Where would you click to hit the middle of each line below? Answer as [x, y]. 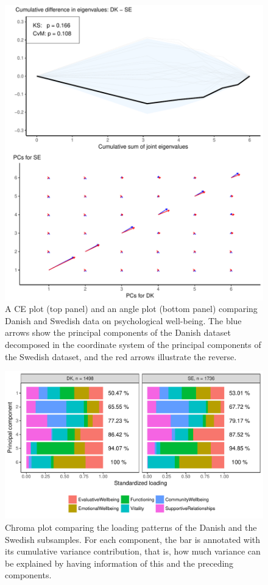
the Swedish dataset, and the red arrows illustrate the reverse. [121, 356]
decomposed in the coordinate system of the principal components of [133, 344]
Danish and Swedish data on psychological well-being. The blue [123, 320]
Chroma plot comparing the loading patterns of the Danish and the [131, 527]
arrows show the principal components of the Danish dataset [118, 332]
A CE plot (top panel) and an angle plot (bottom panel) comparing [131, 309]
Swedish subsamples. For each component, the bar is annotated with [133, 539]
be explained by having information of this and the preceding [119, 563]
